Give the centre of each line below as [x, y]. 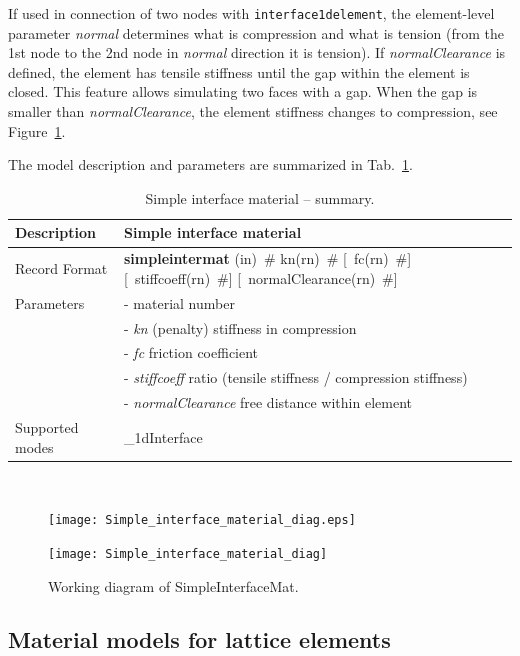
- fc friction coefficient [191, 352]
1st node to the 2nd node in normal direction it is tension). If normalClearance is [257, 52]
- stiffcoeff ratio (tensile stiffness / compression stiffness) [296, 377]
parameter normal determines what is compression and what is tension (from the [256, 32]
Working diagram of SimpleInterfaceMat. [173, 585]
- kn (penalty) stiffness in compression [240, 327]
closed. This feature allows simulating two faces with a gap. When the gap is [243, 91]
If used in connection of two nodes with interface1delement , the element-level [251, 13]
